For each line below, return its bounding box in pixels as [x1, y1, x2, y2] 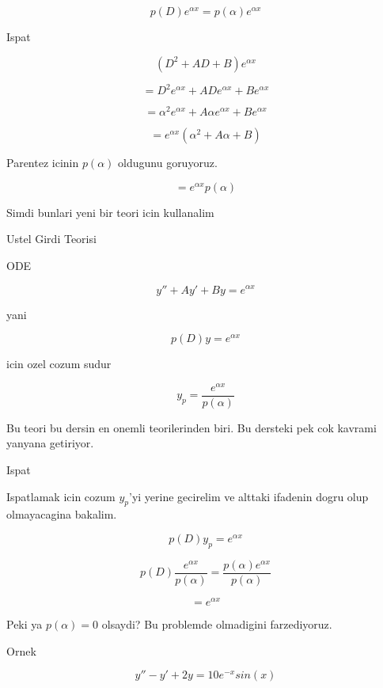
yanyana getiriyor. [6, 435, 94, 451]
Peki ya [6, 615, 43, 632]
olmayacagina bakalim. [6, 506, 117, 523]
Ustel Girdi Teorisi [6, 230, 97, 247]
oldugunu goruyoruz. [118, 154, 218, 171]
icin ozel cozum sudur [6, 355, 112, 372]
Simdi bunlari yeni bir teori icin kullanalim [6, 203, 214, 220]
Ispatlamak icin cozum [6, 488, 116, 504]
